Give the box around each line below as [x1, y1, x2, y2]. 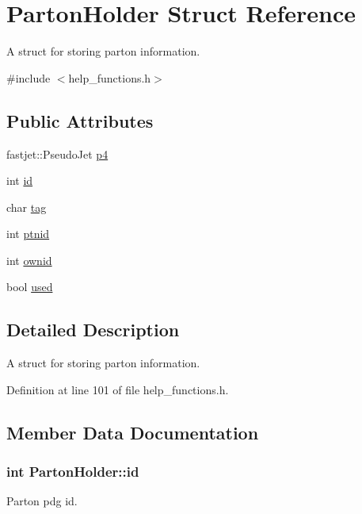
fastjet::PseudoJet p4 [6, 145, 109, 162]
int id [6, 172, 33, 189]
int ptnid [6, 225, 50, 242]
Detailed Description [6, 317, 180, 342]
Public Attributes [6, 108, 154, 132]
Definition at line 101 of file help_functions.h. [6, 381, 229, 397]
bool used [6, 278, 53, 295]
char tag [6, 198, 47, 215]
